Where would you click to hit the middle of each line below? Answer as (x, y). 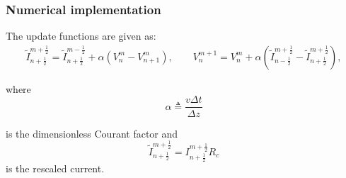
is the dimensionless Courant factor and (92, 133)
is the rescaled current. (55, 168)
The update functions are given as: (81, 36)
